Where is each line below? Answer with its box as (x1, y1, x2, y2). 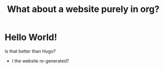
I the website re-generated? (11, 57, 69, 63)
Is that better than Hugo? (4, 48, 56, 54)
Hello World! (4, 31, 57, 43)
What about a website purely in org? (6, 3, 160, 15)
